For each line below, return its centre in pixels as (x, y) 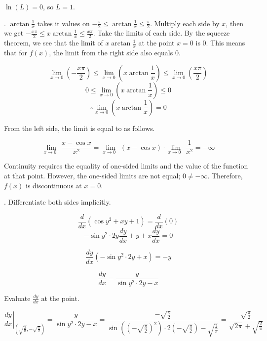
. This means (226, 43)
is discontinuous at (54, 185)
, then (235, 23)
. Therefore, (225, 175)
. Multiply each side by (185, 23)
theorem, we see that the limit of (54, 43)
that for (16, 53)
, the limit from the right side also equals (111, 53)
